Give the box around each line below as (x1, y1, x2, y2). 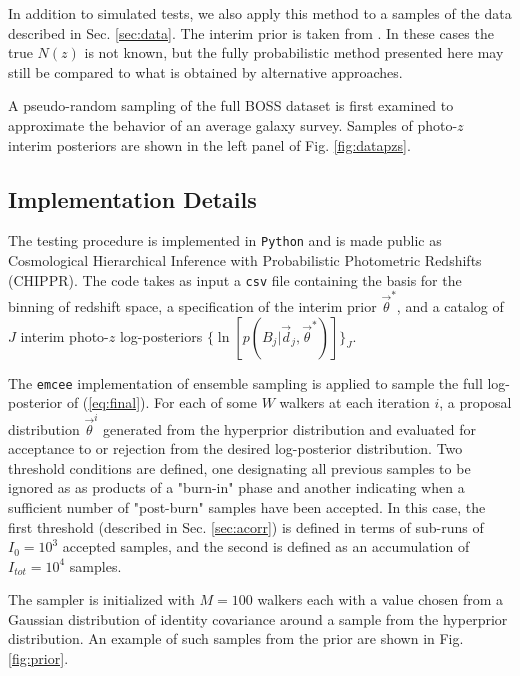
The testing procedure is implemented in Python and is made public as (8, 230, 442, 251)
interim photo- (20, 325, 109, 346)
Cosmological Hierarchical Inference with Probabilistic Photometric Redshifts (8, 250, 482, 271)
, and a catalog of (396, 295, 504, 316)
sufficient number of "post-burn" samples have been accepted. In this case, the (8, 496, 486, 517)
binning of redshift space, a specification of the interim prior (8, 295, 377, 316)
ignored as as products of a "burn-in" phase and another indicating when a (8, 477, 465, 498)
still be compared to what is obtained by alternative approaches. (8, 61, 403, 82)
